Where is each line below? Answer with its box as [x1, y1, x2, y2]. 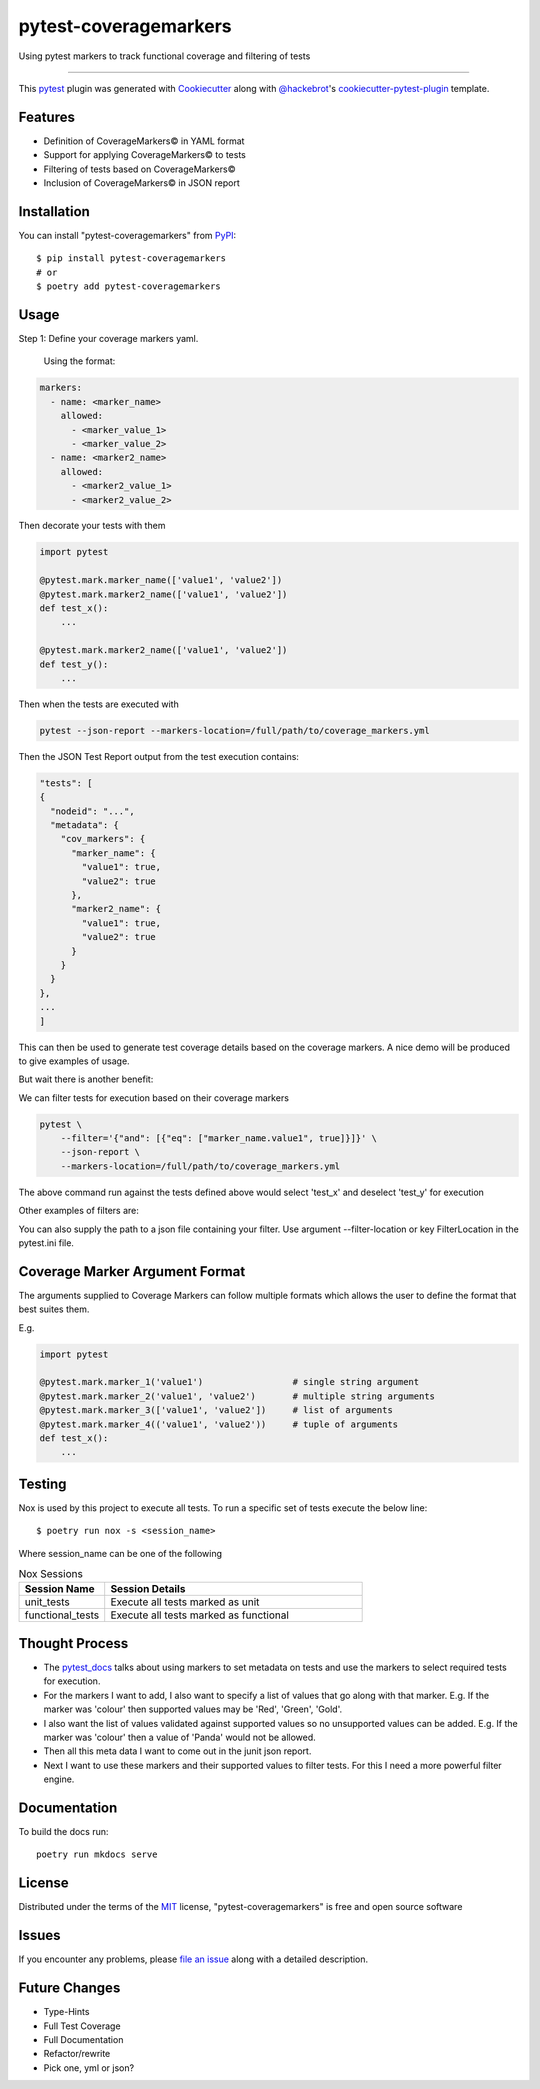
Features [18, 108, 75, 125]
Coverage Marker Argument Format [18, 1263, 246, 1280]
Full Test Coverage [43, 2020, 121, 2032]
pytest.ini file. [18, 1237, 75, 1249]
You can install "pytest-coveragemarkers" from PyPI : [18, 229, 237, 241]
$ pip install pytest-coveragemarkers [36, 253, 227, 264]
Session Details [110, 1582, 186, 1596]
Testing [18, 1475, 67, 1492]
